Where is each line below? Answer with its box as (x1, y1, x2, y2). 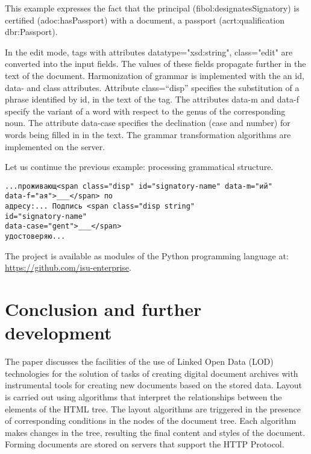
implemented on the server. (5, 140, 105, 153)
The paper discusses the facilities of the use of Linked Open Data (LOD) (5, 355, 274, 368)
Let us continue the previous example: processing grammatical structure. (5, 160, 274, 173)
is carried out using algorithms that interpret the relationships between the (5, 390, 282, 403)
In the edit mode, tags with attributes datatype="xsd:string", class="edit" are (5, 45, 293, 58)
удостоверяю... (5, 232, 66, 241)
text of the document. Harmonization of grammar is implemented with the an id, (5, 69, 304, 81)
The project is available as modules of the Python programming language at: (5, 249, 289, 262)
